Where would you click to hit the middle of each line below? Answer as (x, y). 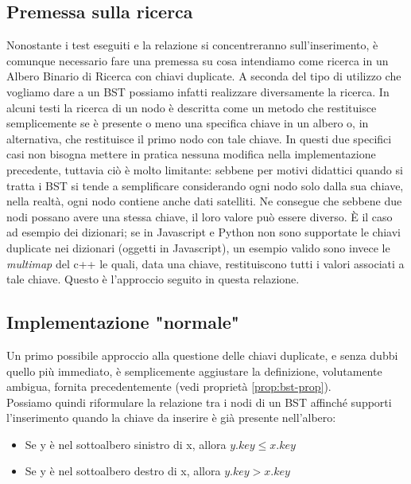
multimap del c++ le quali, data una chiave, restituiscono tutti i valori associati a (205, 263)
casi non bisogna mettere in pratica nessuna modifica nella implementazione (191, 154)
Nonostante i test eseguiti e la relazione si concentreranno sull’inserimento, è (192, 45)
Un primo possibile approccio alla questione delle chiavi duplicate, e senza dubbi (202, 355)
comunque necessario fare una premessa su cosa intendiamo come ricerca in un (198, 60)
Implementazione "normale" (123, 322)
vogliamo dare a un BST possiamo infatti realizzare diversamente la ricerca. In (198, 91)
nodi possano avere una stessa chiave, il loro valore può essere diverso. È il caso (200, 216)
